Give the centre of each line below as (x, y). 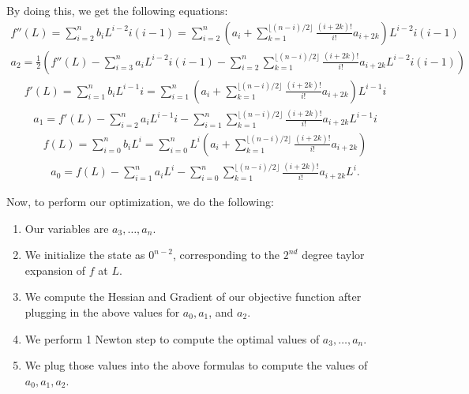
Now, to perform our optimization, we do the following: (140, 201)
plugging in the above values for (102, 311)
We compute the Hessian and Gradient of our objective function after (193, 296)
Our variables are (67, 228)
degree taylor (333, 255)
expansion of (55, 270)
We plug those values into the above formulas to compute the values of (196, 365)
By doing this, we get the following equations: (117, 10)
